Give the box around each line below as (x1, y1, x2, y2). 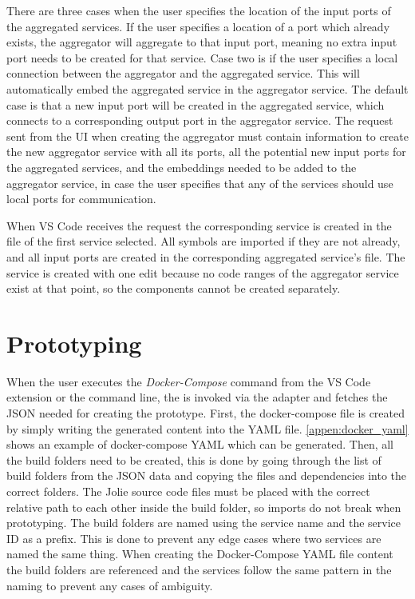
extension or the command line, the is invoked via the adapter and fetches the (6, 389, 388, 405)
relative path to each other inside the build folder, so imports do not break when (6, 498, 401, 515)
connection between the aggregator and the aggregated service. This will (6, 65, 360, 82)
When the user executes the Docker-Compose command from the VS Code (6, 373, 371, 389)
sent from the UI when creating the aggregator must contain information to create (6, 127, 409, 144)
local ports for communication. (6, 190, 156, 207)
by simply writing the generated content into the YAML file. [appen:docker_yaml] (6, 420, 409, 437)
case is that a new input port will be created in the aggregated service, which (6, 96, 385, 113)
